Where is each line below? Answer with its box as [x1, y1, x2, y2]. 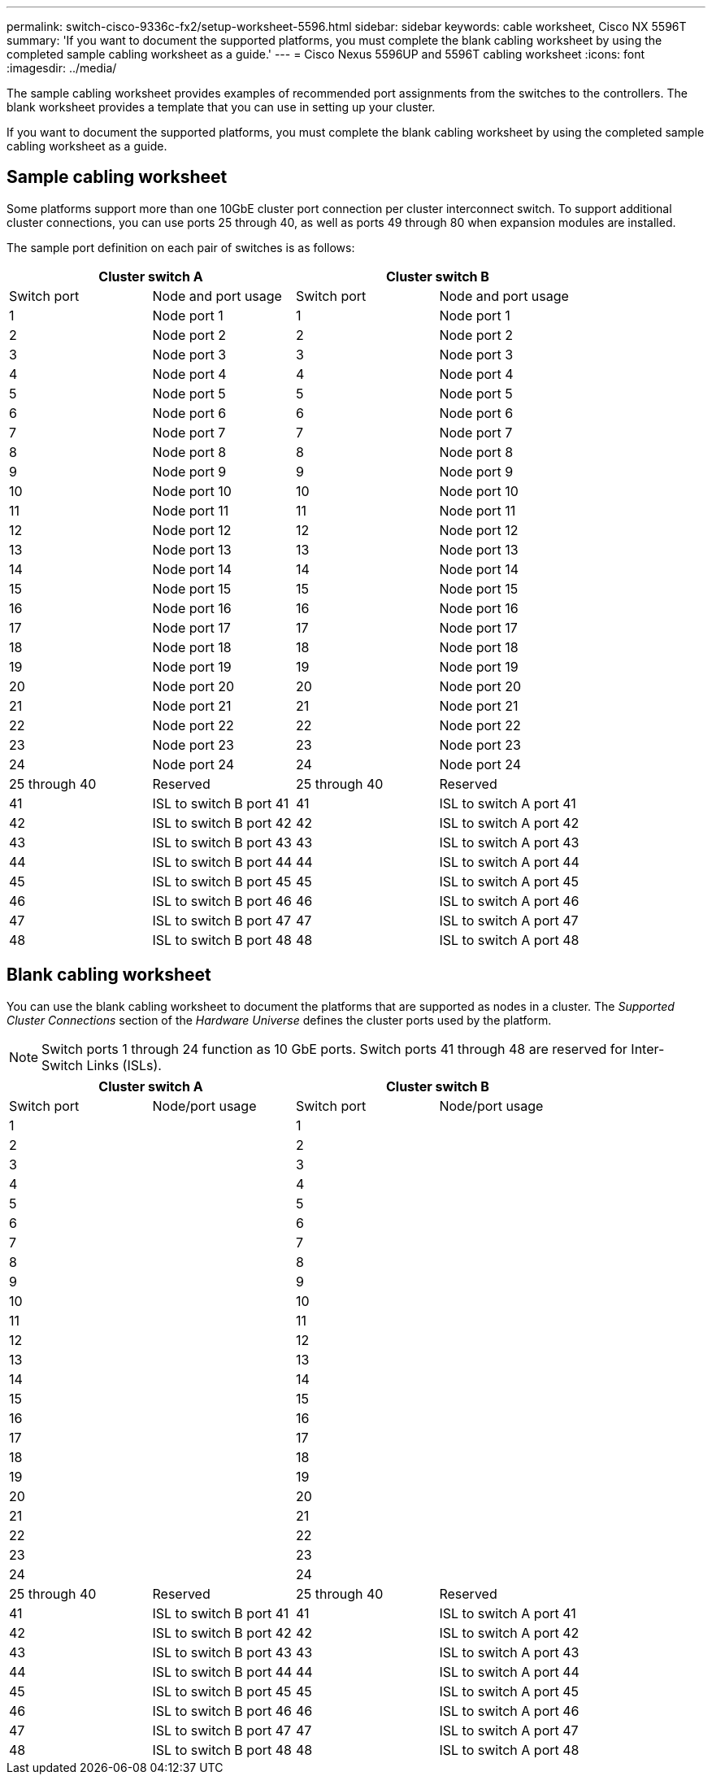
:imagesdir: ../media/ [7, 61, 117, 75]
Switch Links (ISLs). [41, 1056, 162, 1073]
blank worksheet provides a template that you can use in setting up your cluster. [7, 100, 436, 114]
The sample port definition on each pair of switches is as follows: [7, 240, 355, 255]
